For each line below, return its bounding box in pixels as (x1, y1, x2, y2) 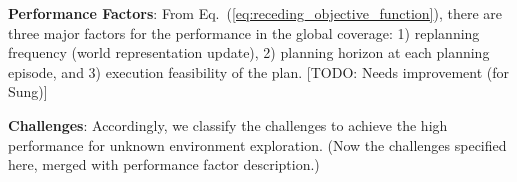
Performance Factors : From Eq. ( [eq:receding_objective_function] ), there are (8, 3, 502, 23)
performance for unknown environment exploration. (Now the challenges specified (8, 134, 507, 155)
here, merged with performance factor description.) (8, 154, 320, 175)
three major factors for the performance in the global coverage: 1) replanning (8, 22, 480, 43)
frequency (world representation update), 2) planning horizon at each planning (8, 42, 490, 63)
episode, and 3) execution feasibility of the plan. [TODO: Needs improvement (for (8, 61, 510, 82)
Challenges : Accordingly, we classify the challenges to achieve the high (8, 114, 448, 135)
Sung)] (8, 81, 48, 102)
